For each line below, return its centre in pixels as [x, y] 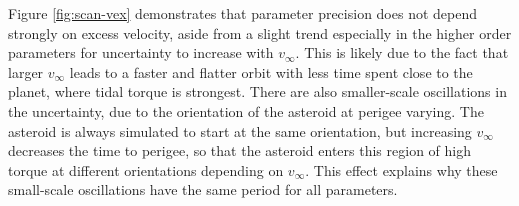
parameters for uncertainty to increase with [141, 52]
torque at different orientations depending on [146, 169]
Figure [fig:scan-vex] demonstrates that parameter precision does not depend [243, 13]
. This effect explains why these [401, 169]
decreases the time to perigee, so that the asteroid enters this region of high [239, 150]
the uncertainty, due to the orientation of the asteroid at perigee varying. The [246, 110]
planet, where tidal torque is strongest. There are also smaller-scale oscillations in [257, 91]
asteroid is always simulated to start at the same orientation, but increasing [240, 130]
